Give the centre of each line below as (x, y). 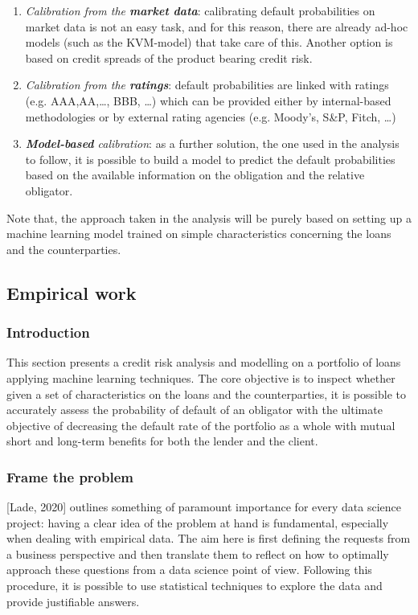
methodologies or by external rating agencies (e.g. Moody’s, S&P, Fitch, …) (211, 116)
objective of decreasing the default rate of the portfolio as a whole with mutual (201, 425)
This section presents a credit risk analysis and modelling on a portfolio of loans (204, 362)
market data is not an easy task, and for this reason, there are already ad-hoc (217, 26)
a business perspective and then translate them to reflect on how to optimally (198, 553)
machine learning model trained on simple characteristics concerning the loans (199, 234)
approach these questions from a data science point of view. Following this (189, 570)
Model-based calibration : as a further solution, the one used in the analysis (212, 143)
